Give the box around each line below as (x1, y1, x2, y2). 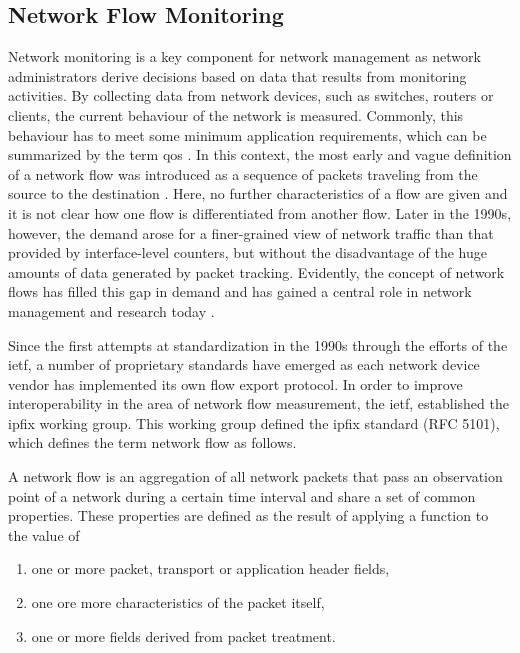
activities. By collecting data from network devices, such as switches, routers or (8, 85, 494, 106)
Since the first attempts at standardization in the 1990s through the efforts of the (8, 334, 508, 355)
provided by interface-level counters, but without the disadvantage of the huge (8, 242, 488, 263)
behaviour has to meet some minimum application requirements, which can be (8, 124, 487, 145)
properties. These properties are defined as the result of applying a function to (8, 505, 489, 526)
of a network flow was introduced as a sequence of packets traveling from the (8, 163, 478, 184)
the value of (8, 524, 80, 545)
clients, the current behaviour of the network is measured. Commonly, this (8, 104, 464, 125)
